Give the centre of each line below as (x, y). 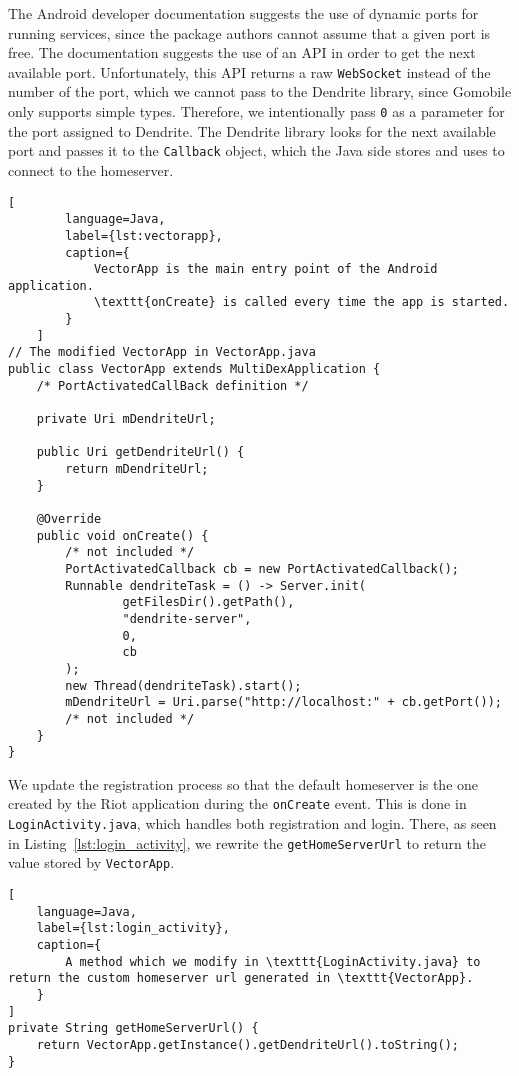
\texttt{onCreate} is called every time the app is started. (301, 302)
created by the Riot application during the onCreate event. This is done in (237, 803)
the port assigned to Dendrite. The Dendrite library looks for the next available (252, 130)
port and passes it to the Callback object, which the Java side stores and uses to (256, 150)
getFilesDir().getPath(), (208, 602)
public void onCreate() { (122, 535)
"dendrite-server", (187, 618)
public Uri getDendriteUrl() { (140, 452)
